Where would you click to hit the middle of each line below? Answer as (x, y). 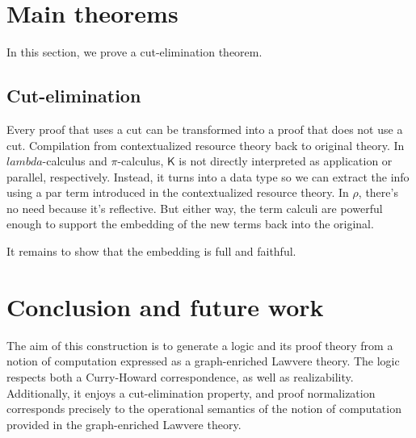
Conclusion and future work (165, 306)
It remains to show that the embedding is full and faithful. (151, 251)
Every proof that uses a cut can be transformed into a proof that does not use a (205, 129)
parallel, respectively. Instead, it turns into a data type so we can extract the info (208, 176)
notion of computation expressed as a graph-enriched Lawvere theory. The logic (203, 361)
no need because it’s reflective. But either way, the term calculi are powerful (195, 208)
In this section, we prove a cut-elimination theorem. (134, 52)
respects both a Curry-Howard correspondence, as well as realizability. (180, 376)
